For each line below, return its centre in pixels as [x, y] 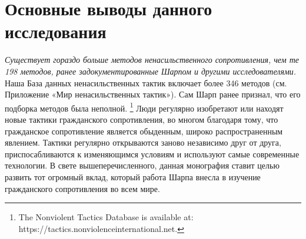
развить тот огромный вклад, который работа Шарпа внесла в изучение [133, 176]
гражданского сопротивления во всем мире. [82, 188]
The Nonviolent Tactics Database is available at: [106, 217]
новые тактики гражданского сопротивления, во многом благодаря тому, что [142, 119]
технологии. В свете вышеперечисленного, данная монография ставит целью [142, 165]
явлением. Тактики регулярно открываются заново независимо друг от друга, [143, 142]
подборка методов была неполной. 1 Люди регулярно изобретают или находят [144, 107]
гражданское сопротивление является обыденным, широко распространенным [144, 131]
